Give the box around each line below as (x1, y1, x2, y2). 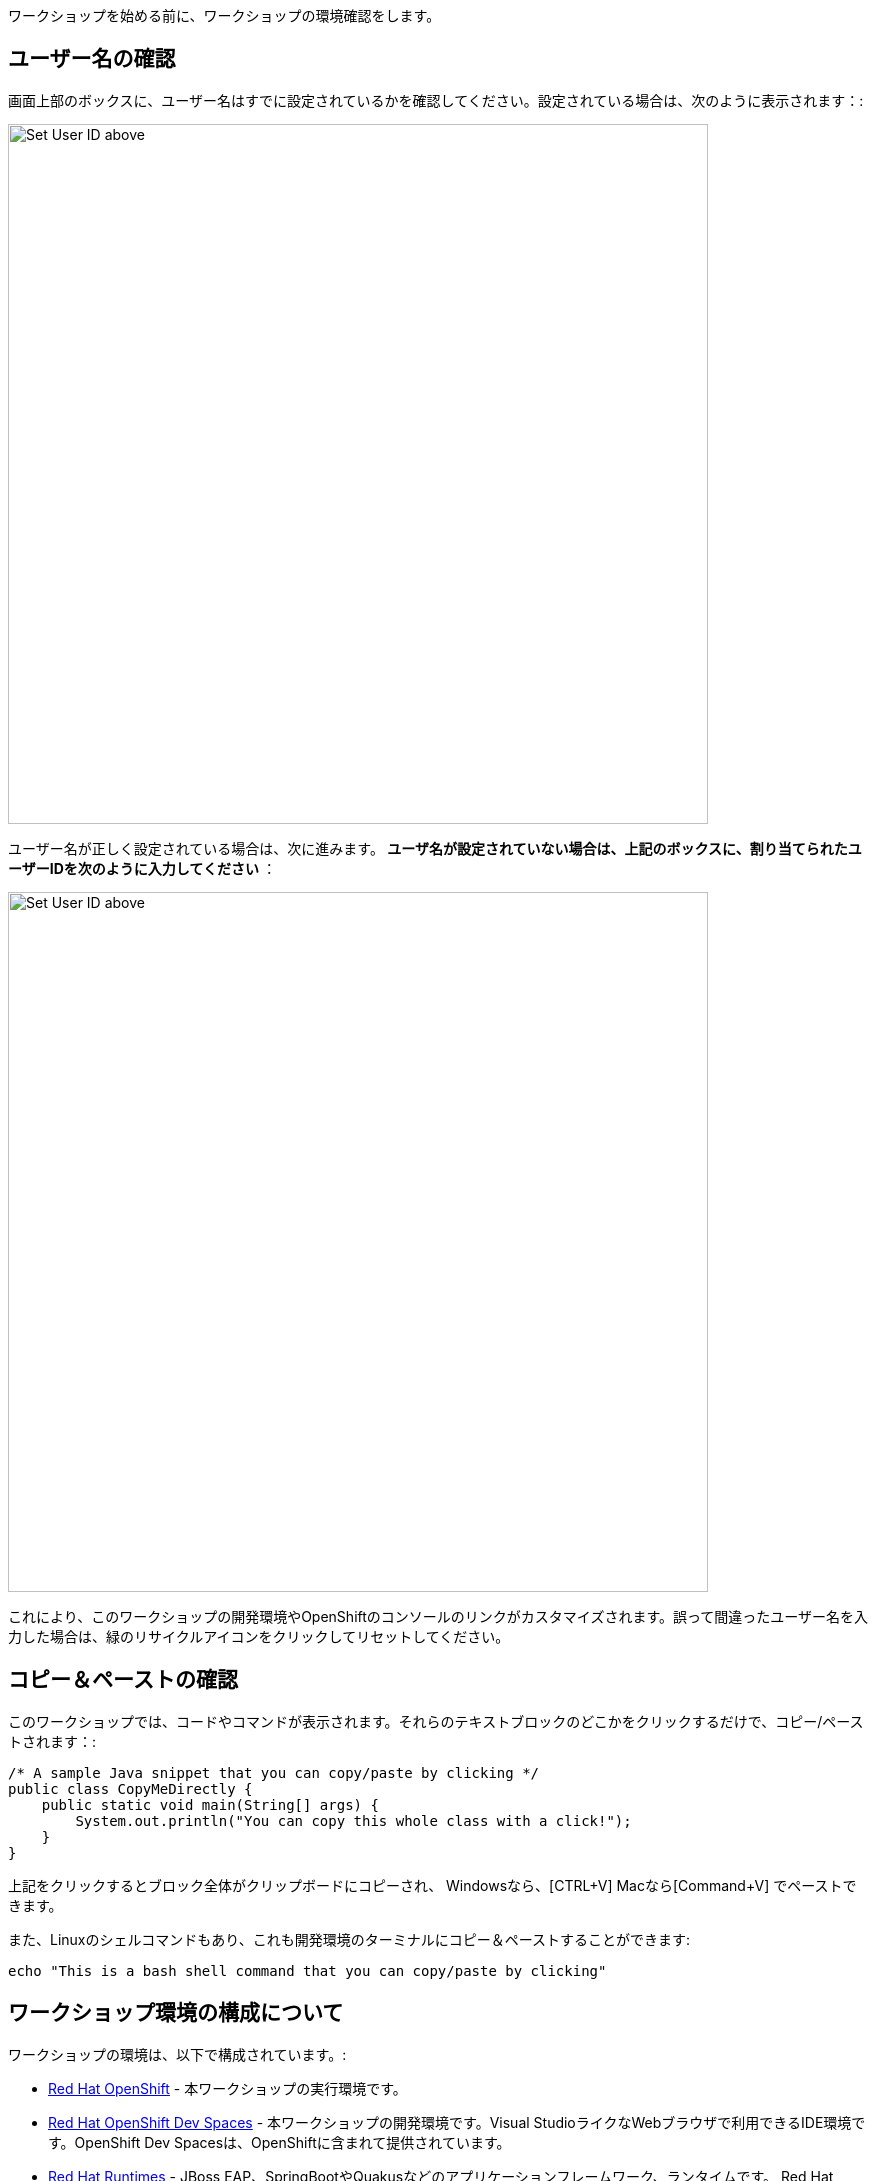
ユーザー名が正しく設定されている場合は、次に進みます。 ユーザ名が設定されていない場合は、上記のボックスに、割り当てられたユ (8, 839, 862, 857)
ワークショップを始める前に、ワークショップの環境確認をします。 (8, 7, 441, 24)
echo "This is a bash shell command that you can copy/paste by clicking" (8, 1962, 607, 1979)
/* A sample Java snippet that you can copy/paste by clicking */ (8, 1764, 540, 1781)
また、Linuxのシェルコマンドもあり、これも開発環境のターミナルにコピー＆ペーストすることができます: (8, 1930, 690, 1948)
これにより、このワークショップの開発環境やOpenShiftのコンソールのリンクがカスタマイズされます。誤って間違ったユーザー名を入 (8, 1607, 869, 1625)
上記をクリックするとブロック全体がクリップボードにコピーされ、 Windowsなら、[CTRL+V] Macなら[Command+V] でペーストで (8, 1876, 857, 1894)
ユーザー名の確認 (8, 46, 176, 72)
